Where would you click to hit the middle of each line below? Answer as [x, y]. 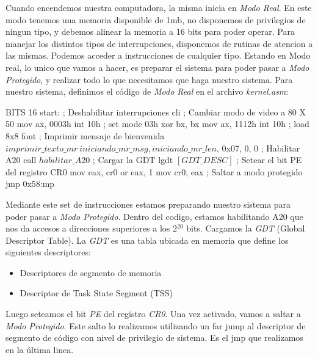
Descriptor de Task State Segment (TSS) [96, 293]
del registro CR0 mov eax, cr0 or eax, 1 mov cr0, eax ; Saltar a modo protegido [154, 171]
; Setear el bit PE [269, 160]
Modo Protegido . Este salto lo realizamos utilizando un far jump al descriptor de [156, 325]
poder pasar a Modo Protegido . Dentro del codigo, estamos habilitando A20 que [154, 216]
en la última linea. [40, 349]
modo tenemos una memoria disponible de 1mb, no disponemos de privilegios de [156, 19]
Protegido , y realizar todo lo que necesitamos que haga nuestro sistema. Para [149, 79]
